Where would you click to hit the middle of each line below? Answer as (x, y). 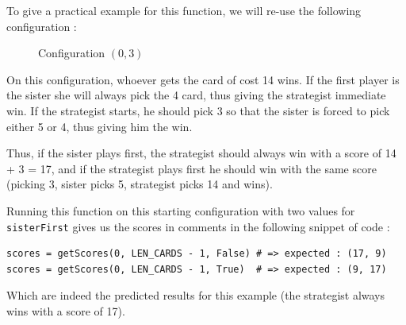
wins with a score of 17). (66, 310)
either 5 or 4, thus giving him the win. (100, 126)
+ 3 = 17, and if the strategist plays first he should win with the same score (192, 168)
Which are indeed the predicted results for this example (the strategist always (196, 295)
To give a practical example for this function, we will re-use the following (184, 10)
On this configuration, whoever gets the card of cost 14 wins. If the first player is (203, 79)
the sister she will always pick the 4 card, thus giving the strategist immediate (196, 95)
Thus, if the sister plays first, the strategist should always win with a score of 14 (201, 153)
